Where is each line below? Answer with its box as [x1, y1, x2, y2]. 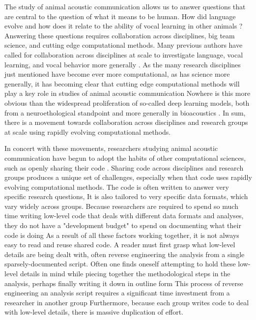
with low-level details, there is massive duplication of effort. [4, 307, 183, 317]
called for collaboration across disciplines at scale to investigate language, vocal [4, 49, 243, 59]
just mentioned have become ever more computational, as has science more [4, 69, 230, 79]
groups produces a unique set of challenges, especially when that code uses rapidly [4, 172, 252, 182]
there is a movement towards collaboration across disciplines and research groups [4, 117, 248, 127]
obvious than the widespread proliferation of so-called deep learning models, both [4, 97, 250, 108]
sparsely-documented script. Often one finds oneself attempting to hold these [4, 259, 236, 269]
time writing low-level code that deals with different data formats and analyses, [4, 210, 244, 221]
